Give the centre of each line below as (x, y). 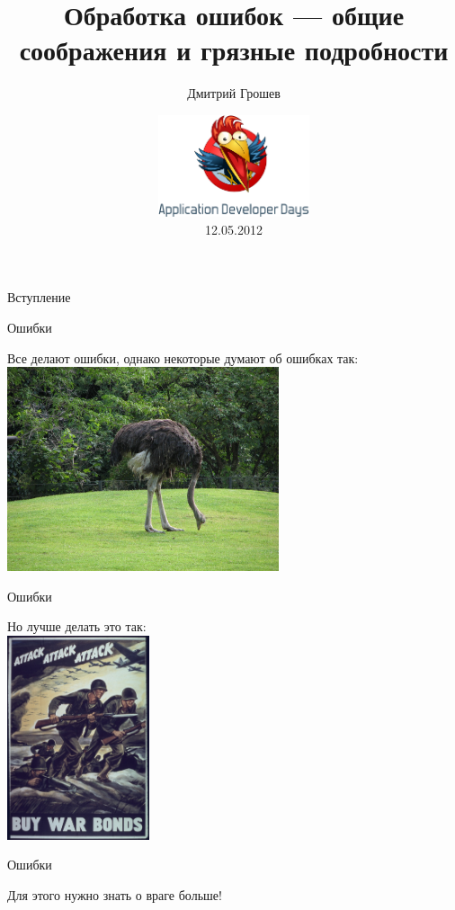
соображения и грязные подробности (234, 50)
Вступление (39, 297)
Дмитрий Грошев (234, 93)
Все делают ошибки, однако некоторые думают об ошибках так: (183, 357)
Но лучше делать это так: (77, 626)
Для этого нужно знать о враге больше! (115, 894)
